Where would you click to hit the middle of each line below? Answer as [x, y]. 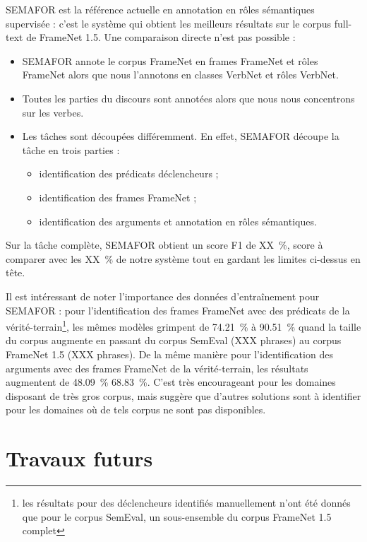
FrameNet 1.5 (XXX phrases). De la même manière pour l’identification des [169, 354]
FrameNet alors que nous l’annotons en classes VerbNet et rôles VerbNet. [180, 75]
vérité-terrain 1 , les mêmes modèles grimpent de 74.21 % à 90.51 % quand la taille [183, 325]
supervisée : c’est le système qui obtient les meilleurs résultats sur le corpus [169, 23]
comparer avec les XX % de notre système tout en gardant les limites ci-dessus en [183, 258]
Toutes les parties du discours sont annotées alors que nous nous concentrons [188, 98]
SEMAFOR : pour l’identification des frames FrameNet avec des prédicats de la [178, 310]
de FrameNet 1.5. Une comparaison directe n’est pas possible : [161, 37]
